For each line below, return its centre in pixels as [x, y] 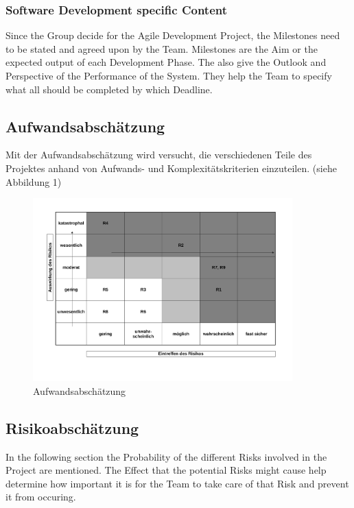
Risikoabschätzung [72, 427]
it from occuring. [41, 497]
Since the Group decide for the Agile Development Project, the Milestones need [173, 35]
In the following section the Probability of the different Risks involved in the [166, 456]
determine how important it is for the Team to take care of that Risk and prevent [177, 483]
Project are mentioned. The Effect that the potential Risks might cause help [166, 470]
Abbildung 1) [34, 181]
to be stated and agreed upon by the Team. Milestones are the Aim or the [162, 48]
